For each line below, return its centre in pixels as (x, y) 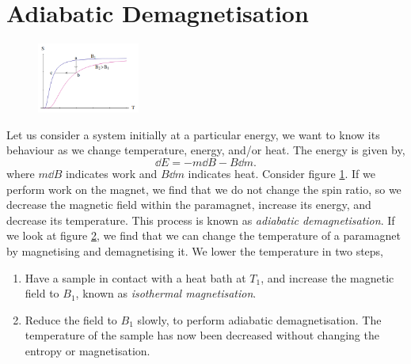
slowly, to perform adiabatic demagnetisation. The (259, 319)
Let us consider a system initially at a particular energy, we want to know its (193, 134)
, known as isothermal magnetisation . (166, 293)
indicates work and (112, 174)
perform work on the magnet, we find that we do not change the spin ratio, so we (204, 189)
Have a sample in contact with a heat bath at (135, 277)
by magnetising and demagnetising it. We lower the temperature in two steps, (195, 251)
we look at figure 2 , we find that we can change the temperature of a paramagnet (204, 235)
